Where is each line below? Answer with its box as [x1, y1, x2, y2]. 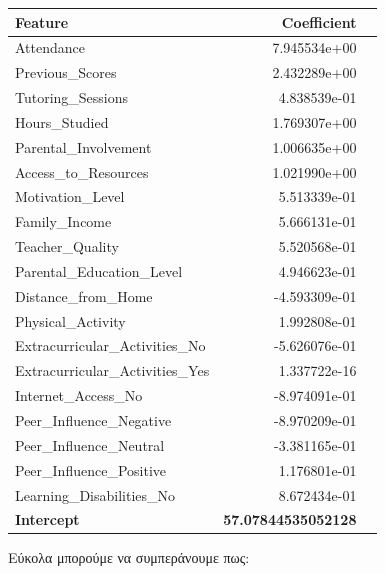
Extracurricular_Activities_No [15, 335, 206, 356]
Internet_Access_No [15, 385, 143, 406]
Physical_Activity [15, 310, 126, 331]
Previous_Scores [15, 62, 117, 83]
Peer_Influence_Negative [15, 410, 172, 430]
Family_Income [15, 211, 112, 232]
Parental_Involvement [15, 136, 152, 157]
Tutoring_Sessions [15, 87, 129, 108]
